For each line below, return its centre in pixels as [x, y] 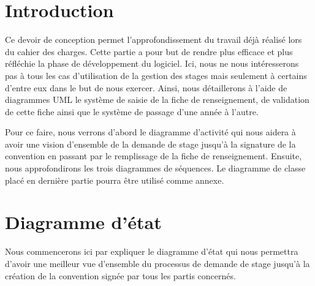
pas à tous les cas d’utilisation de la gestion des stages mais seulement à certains [156, 75]
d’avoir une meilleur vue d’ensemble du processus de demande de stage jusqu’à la [157, 263]
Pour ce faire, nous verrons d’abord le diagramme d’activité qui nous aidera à [150, 132]
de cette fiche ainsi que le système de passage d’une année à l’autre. [132, 111]
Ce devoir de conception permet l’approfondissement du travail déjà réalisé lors [154, 40]
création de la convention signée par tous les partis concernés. [120, 275]
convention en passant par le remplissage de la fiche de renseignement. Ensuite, [154, 156]
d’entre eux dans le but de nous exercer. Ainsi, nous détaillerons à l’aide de [146, 87]
